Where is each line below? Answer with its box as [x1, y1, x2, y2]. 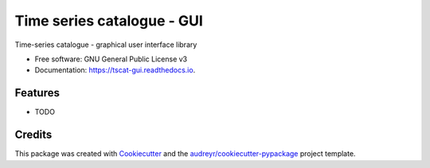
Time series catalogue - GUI [14, 12, 203, 29]
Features [14, 86, 60, 100]
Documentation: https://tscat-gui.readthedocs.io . [34, 65, 196, 75]
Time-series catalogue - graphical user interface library [14, 40, 197, 49]
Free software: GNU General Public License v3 [34, 54, 188, 64]
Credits [14, 128, 53, 142]
